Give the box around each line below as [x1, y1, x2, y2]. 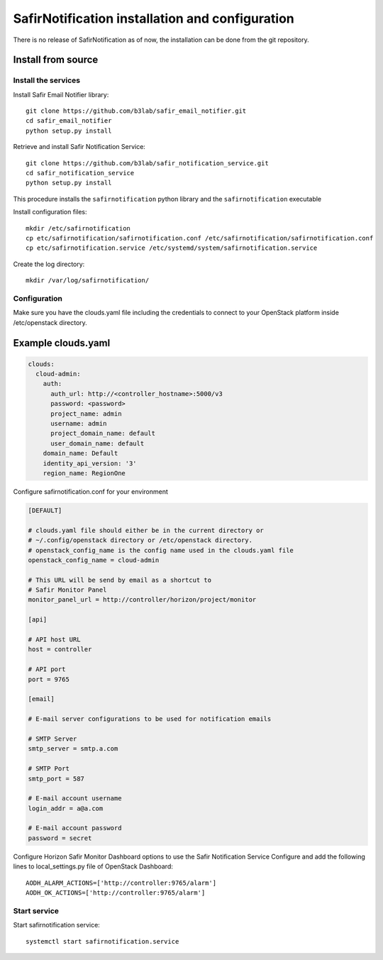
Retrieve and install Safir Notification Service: [13, 143, 145, 151]
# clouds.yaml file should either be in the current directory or [28, 526, 264, 534]
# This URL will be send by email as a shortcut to [28, 575, 212, 584]
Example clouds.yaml [13, 337, 111, 349]
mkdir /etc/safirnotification [26, 224, 131, 232]
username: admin [50, 419, 107, 428]
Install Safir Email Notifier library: [13, 90, 109, 99]
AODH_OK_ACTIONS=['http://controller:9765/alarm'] [26, 889, 206, 897]
